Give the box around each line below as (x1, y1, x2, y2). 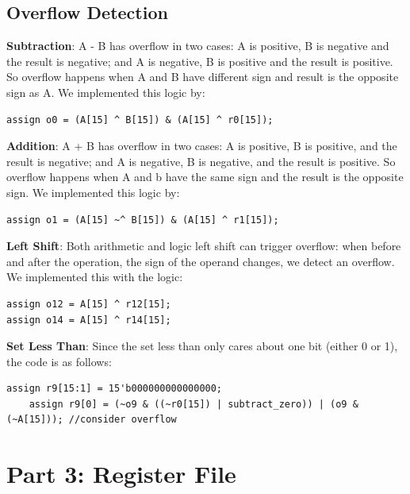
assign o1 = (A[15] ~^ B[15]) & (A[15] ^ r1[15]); (6, 214, 279, 226)
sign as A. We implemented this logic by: (6, 83, 205, 100)
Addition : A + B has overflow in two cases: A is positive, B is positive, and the (6, 137, 397, 154)
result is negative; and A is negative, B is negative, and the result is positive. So (6, 152, 396, 169)
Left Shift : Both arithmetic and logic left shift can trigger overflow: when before (6, 237, 401, 254)
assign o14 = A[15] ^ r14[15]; (6, 314, 171, 326)
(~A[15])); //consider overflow (6, 414, 177, 426)
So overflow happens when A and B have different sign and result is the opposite (6, 68, 399, 85)
